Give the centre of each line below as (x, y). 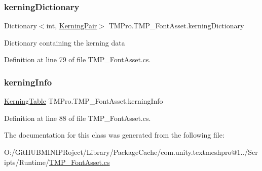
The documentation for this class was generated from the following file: (114, 135)
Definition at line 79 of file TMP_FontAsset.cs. (78, 59)
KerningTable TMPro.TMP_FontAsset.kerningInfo (84, 101)
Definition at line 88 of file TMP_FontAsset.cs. (78, 118)
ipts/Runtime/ (27, 162)
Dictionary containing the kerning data (65, 42)
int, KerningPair (72, 26)
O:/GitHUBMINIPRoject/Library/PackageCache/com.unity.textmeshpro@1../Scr (131, 152)
